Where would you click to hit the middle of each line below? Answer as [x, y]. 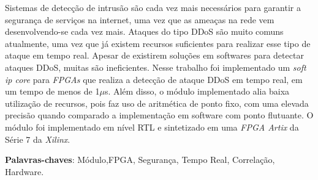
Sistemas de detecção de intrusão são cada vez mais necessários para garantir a [153, 7]
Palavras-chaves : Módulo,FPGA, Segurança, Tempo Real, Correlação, [140, 160]
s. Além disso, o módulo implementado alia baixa [197, 91]
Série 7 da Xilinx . [38, 139]
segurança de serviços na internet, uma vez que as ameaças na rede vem [140, 19]
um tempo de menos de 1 [52, 91]
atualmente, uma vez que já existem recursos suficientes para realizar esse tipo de [158, 43]
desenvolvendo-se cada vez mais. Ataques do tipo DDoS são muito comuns [144, 31]
